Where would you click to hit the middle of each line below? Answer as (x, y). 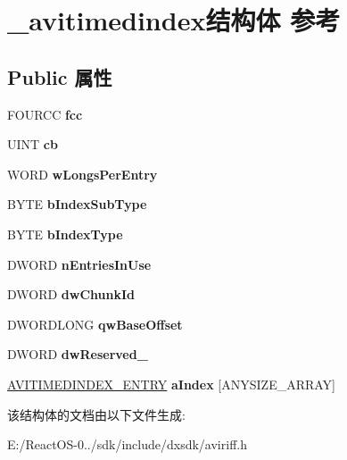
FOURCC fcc (45, 114)
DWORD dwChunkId (71, 294)
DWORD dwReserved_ (78, 354)
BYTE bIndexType (65, 234)
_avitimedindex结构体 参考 (174, 20)
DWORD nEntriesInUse (79, 264)
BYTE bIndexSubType (77, 204)
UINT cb (33, 144)
